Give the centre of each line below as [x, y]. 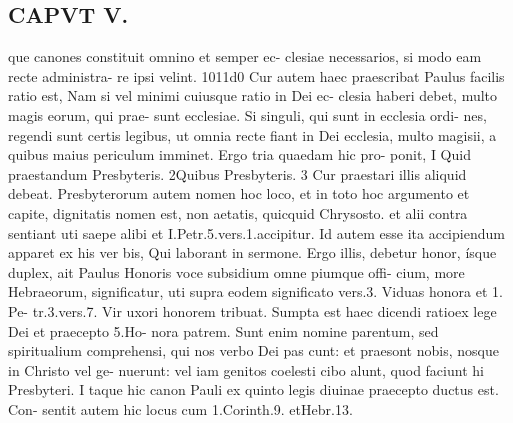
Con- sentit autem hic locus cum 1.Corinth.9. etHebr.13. [180, 408]
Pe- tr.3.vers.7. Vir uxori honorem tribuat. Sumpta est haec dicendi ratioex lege [252, 310]
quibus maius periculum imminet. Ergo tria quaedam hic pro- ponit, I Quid [239, 154]
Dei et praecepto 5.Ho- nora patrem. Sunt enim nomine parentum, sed [223, 330]
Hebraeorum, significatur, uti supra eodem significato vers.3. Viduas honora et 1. [255, 291]
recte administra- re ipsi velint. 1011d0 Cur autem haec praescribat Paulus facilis [256, 75]
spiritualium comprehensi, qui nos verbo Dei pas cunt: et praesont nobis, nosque [253, 350]
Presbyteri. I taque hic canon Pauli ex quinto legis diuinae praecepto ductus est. [253, 389]
